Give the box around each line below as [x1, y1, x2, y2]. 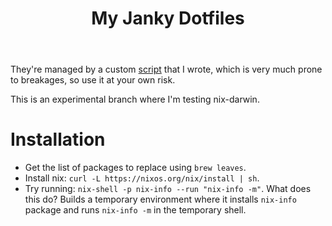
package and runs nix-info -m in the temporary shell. [24, 204, 247, 216]
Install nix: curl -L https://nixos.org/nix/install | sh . [24, 172, 260, 184]
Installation [10, 128, 106, 151]
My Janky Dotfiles [91, 7, 245, 30]
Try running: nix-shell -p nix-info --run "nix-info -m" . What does [24, 183, 312, 195]
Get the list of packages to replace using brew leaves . [24, 162, 247, 174]
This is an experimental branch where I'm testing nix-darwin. [10, 93, 260, 106]
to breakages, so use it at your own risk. [10, 74, 176, 86]
